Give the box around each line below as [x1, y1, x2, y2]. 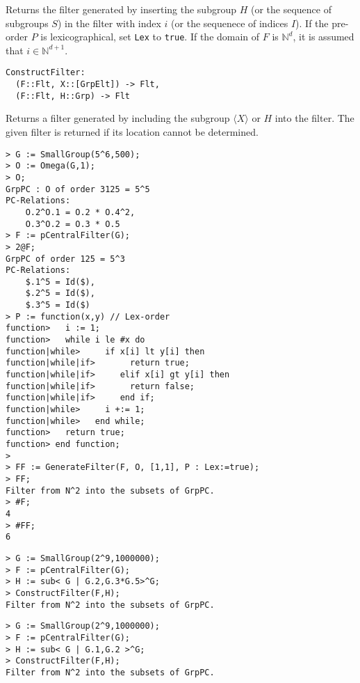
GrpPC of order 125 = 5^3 [6, 253, 125, 264]
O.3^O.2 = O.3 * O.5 [25, 219, 120, 229]
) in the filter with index [57, 15, 161, 30]
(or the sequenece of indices [171, 15, 288, 30]
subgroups [6, 15, 49, 30]
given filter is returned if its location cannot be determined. [6, 125, 259, 139]
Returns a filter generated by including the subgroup [6, 111, 230, 125]
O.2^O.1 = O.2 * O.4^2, [25, 207, 136, 217]
